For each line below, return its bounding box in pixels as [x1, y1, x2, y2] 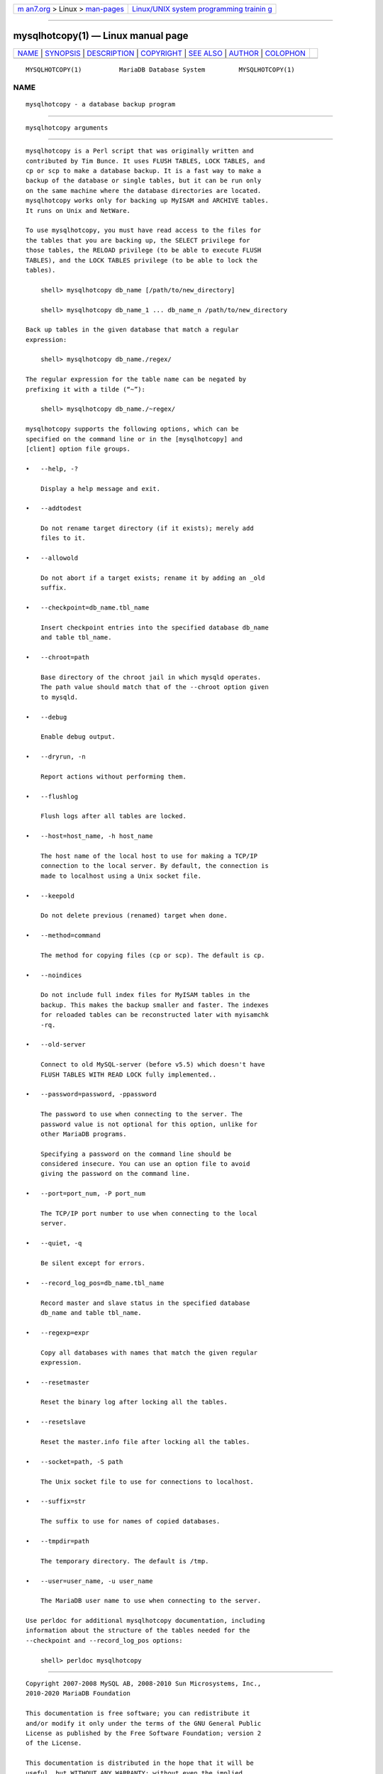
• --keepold [26, 891, 74, 900]
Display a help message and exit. [40, 485, 161, 492]
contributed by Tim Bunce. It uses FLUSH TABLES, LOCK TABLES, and [26, 157, 265, 165]
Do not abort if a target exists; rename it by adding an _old [40, 574, 265, 582]
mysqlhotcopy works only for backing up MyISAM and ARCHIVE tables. [26, 197, 269, 205]
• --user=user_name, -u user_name [26, 1577, 153, 1585]
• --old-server [26, 1040, 86, 1049]
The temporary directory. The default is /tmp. [40, 1557, 209, 1565]
